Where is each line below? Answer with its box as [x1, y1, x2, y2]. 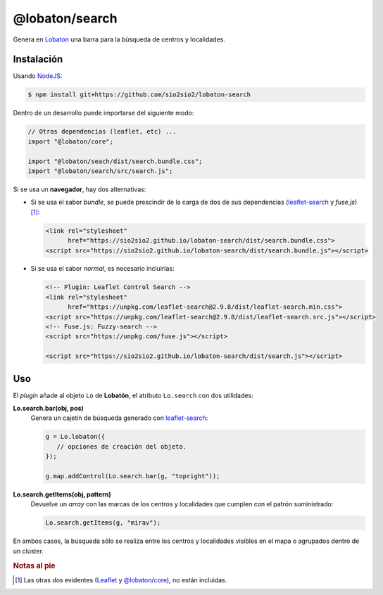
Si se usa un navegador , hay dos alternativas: [13, 185, 146, 193]
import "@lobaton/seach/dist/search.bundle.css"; [27, 157, 203, 165]
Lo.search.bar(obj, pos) [13, 404, 84, 413]
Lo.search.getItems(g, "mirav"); [45, 519, 161, 527]
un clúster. [13, 546, 44, 555]
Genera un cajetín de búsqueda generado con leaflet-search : [30, 414, 208, 422]
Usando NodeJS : [13, 72, 63, 80]
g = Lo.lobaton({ [45, 433, 106, 441]
